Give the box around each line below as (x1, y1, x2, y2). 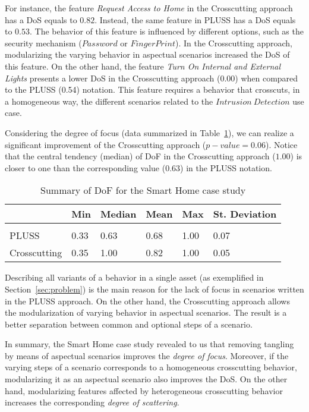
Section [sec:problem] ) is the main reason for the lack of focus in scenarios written (5, 282, 304, 295)
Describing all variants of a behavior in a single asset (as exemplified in (5, 271, 264, 284)
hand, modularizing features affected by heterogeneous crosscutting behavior (5, 384, 283, 397)
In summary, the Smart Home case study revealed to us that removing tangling (5, 338, 294, 350)
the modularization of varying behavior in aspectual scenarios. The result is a (5, 306, 287, 319)
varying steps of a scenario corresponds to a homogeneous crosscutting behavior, (5, 361, 297, 373)
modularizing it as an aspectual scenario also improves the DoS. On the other (5, 373, 288, 385)
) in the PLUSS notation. (180, 161, 272, 174)
